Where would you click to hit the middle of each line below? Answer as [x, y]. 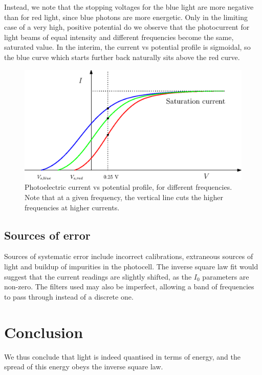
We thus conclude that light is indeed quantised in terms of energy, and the [123, 356]
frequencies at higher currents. [72, 207]
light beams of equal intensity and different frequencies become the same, [119, 37]
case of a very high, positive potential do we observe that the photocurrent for [127, 27]
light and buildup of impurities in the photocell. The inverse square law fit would [131, 267]
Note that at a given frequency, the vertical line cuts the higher [124, 197]
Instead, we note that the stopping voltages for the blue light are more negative [129, 7]
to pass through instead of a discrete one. [69, 296]
